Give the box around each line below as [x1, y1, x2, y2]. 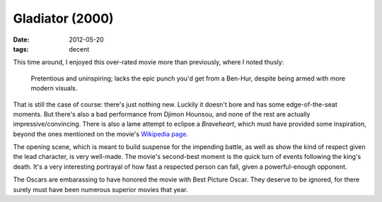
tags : [13, 44, 29, 53]
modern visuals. [30, 84, 78, 93]
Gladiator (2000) [13, 11, 114, 26]
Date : [13, 35, 30, 44]
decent [69, 44, 90, 53]
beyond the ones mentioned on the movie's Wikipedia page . [13, 129, 189, 138]
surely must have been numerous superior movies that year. [13, 185, 188, 194]
